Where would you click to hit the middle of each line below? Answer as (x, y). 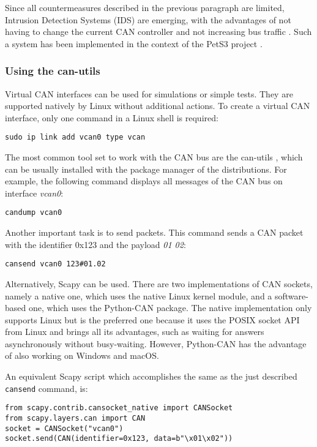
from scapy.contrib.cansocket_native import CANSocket (119, 408)
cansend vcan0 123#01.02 (55, 264)
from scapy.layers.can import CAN (75, 418)
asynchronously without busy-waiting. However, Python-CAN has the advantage (156, 343)
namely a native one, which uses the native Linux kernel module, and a (139, 295)
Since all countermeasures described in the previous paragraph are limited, (145, 7)
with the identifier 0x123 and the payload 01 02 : (95, 244)
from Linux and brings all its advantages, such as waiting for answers (135, 332)
